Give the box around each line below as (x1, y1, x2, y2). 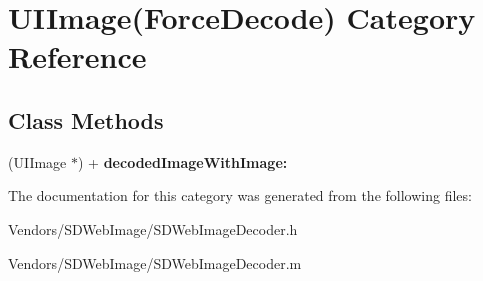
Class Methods (8, 104, 164, 135)
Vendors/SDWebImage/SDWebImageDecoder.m (8, 252, 302, 273)
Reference (8, 36, 147, 77)
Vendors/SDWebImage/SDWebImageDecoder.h (8, 218, 298, 239)
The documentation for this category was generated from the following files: (8, 185, 472, 206)
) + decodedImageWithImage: (78, 151, 288, 172)
